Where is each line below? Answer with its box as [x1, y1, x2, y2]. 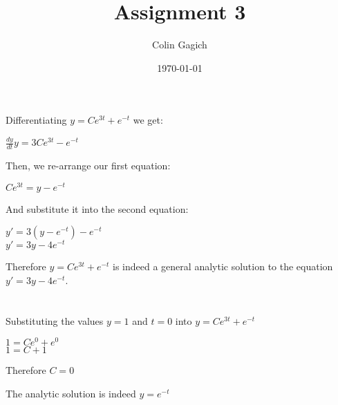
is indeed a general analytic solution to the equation [113, 259, 333, 274]
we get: [133, 113, 163, 127]
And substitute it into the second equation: [6, 201, 189, 216]
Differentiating [6, 113, 67, 127]
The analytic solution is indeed [6, 386, 136, 401]
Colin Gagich [152, 37, 207, 52]
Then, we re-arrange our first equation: [6, 158, 171, 173]
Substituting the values [6, 313, 104, 328]
